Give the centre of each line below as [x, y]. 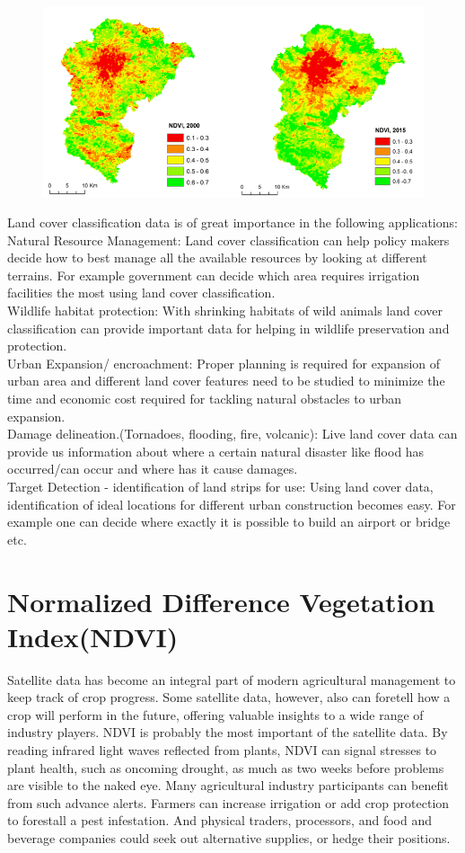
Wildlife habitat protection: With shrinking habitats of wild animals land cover [225, 311]
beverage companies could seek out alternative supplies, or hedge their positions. [229, 838]
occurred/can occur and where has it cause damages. [153, 469]
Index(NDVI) [93, 636]
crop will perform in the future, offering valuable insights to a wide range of [215, 714]
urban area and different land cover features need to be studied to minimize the [226, 381]
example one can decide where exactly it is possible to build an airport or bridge [229, 522]
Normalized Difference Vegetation [221, 601]
